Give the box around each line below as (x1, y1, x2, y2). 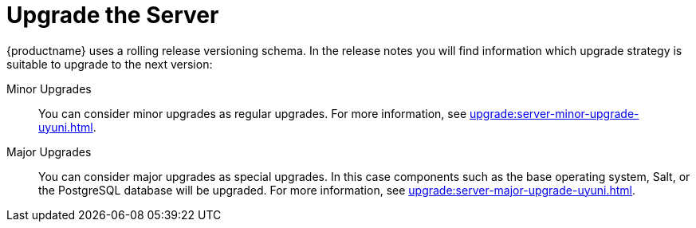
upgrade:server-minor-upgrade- (469, 106, 639, 120)
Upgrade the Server (6, 2, 219, 29)
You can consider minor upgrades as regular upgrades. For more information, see (38, 106, 467, 120)
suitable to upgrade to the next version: (6, 57, 213, 71)
